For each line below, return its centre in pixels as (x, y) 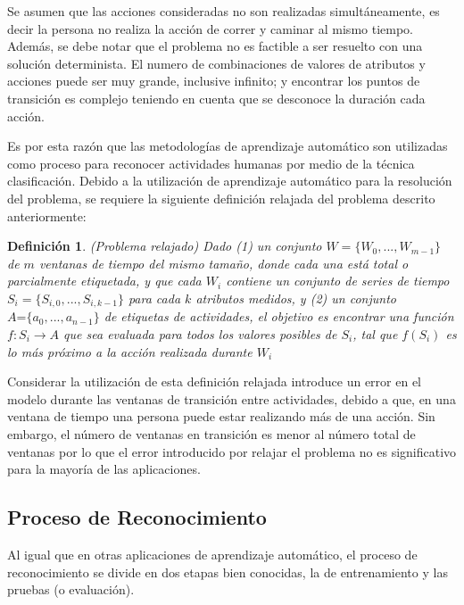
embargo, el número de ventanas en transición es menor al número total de (211, 433)
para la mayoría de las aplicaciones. (104, 469)
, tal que (375, 333)
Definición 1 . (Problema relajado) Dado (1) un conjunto (165, 246)
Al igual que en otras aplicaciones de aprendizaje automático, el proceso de (212, 554)
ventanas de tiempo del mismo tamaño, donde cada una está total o (224, 263)
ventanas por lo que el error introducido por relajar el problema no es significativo (232, 451)
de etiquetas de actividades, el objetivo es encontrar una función (279, 316)
